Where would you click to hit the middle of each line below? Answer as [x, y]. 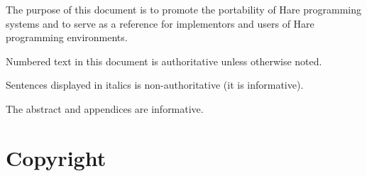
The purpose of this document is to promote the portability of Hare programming [183, 9]
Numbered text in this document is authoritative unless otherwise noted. [164, 61]
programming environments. [67, 37]
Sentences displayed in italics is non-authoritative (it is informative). [155, 85]
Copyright [56, 157]
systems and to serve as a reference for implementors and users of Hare [160, 23]
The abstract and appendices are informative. [105, 108]
